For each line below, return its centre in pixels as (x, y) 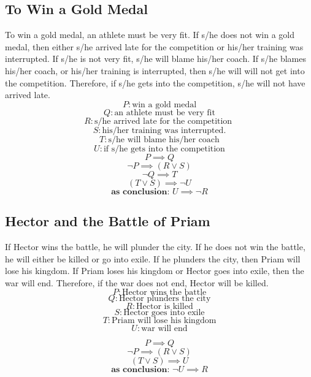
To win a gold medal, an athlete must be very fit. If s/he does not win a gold (150, 35)
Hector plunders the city (165, 299)
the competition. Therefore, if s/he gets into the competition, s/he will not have (155, 82)
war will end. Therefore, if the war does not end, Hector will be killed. (137, 282)
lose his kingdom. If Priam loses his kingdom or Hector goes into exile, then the (155, 271)
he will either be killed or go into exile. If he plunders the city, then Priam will (153, 258)
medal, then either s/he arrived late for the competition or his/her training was (154, 46)
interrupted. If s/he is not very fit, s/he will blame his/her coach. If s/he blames (155, 59)
